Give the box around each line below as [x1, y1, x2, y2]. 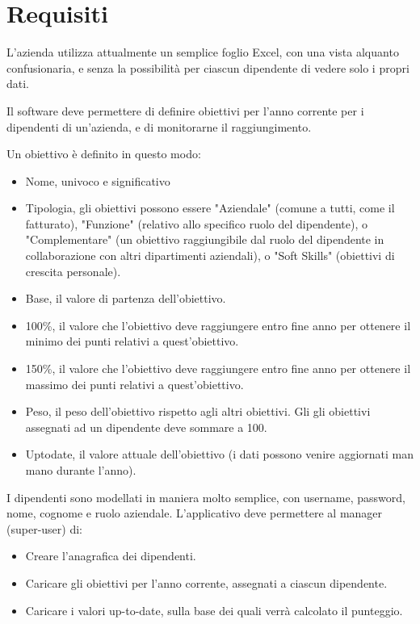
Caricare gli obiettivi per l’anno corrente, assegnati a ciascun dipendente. [25, 574, 388, 591]
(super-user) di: [6, 520, 82, 537]
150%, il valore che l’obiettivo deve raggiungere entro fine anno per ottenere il [25, 360, 411, 377]
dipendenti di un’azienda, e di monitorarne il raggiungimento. [6, 118, 312, 135]
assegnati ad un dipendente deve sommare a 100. [25, 418, 267, 435]
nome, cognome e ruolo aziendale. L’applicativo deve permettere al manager [6, 505, 383, 521]
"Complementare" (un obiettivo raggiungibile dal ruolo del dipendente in [25, 231, 384, 248]
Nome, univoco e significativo [25, 172, 170, 189]
